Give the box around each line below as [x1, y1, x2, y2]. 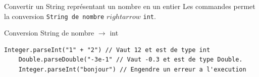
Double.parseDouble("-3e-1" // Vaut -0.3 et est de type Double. [18, 56, 243, 63]
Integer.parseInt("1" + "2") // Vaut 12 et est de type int [4, 46, 211, 53]
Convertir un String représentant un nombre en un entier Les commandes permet [4, 1, 255, 11]
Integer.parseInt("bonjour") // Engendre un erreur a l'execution [18, 66, 246, 73]
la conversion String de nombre [4, 10, 105, 21]
